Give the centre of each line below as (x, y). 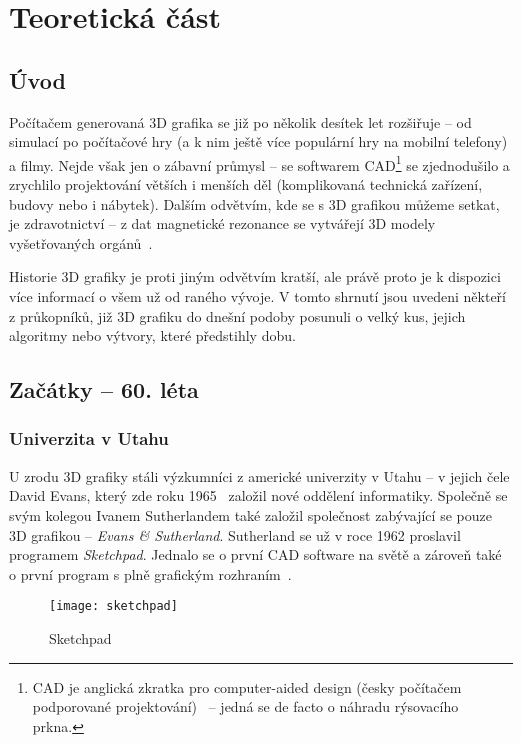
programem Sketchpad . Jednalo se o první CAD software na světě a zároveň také (255, 554)
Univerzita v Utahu (89, 438)
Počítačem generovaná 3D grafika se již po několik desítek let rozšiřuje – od (240, 121)
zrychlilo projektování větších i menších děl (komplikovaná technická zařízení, (246, 184)
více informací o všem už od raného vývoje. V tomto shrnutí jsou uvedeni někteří (257, 295)
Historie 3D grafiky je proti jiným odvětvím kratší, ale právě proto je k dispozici (255, 276)
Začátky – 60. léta (104, 389)
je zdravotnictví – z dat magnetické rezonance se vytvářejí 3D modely (222, 223)
